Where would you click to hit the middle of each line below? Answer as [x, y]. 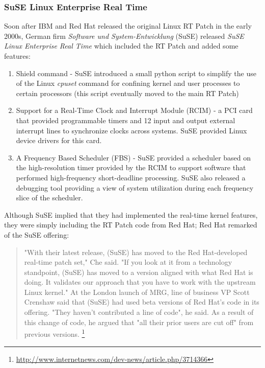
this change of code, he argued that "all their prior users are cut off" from [139, 322]
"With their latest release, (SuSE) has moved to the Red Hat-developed [136, 252]
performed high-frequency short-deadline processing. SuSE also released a [131, 177]
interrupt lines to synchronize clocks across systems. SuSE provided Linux [131, 130]
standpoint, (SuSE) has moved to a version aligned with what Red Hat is [139, 272]
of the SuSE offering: [37, 234]
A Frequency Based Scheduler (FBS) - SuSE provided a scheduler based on [134, 157]
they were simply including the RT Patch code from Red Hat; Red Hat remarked [131, 225]
